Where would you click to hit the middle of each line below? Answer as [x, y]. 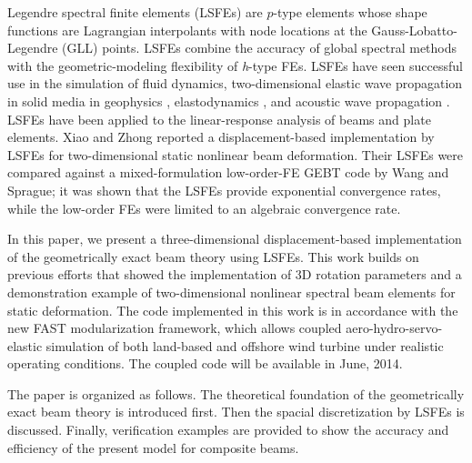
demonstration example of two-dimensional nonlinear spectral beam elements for [231, 292]
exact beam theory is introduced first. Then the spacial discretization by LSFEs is [236, 412]
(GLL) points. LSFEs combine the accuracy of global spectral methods [260, 48]
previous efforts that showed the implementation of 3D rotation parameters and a [235, 274]
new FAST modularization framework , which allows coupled [175, 328]
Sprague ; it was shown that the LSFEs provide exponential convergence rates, [224, 190]
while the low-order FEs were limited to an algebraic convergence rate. [204, 208]
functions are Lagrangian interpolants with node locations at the [187, 30]
